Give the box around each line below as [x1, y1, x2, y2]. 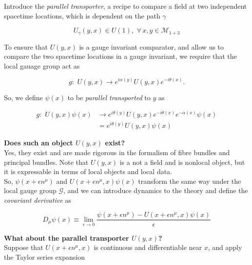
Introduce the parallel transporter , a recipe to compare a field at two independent [4, 1, 247, 11]
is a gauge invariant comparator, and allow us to [79, 41, 224, 52]
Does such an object [4, 138, 73, 148]
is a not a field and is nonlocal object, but [119, 157, 245, 167]
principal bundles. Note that [4, 157, 89, 167]
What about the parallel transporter [4, 232, 129, 243]
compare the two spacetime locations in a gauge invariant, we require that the [4, 51, 237, 61]
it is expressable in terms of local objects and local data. [4, 166, 173, 177]
